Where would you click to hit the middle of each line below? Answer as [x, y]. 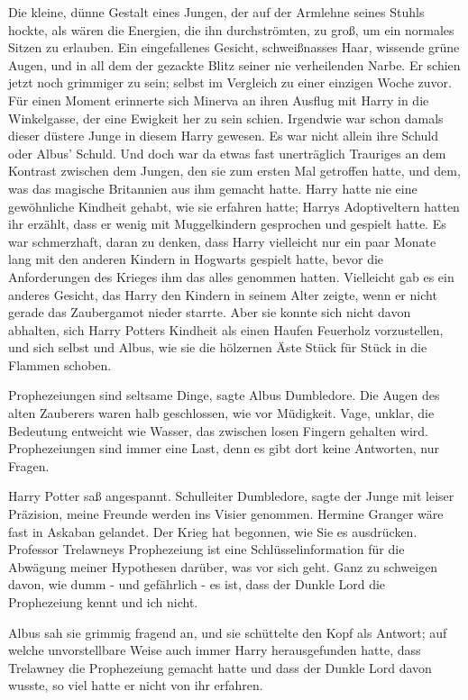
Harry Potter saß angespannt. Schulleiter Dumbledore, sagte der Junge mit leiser [231, 496]
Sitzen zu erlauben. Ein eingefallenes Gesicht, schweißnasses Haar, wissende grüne [234, 47]
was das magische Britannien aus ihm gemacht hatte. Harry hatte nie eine [213, 188]
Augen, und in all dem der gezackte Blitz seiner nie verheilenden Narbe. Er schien [234, 64]
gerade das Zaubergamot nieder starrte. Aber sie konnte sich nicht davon [210, 312]
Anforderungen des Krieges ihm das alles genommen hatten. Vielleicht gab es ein [231, 276]
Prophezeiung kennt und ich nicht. [103, 602]
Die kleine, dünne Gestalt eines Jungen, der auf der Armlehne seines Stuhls [216, 12]
